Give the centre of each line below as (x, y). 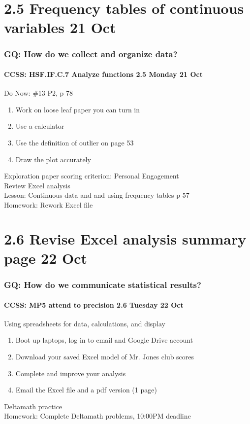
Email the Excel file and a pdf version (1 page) (86, 390)
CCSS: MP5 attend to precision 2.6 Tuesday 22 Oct (94, 304)
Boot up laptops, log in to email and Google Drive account (104, 340)
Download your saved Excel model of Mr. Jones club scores (105, 356)
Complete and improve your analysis (71, 373)
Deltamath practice (33, 406)
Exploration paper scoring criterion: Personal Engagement (92, 176)
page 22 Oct (46, 258)
